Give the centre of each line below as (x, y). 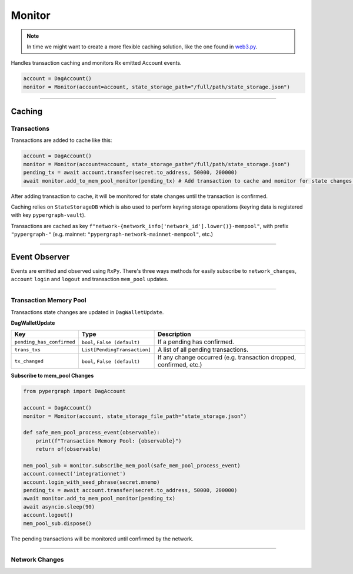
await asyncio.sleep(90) (59, 507)
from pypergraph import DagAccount (74, 391)
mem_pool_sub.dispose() (58, 523)
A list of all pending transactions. (203, 349)
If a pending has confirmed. (196, 342)
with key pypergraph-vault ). (48, 215)
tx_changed (29, 361)
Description (174, 334)
